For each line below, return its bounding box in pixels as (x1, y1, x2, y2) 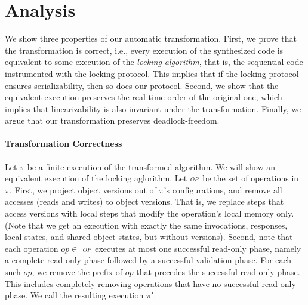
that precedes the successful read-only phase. (136, 266, 300, 278)
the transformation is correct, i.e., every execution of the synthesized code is (5, 44, 284, 56)
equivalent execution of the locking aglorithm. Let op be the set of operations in (5, 172, 299, 184)
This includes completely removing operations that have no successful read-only (5, 277, 296, 289)
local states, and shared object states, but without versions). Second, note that (5, 230, 293, 243)
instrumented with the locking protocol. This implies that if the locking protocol (5, 67, 299, 79)
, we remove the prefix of (32, 266, 123, 278)
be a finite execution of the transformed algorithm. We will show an (27, 160, 275, 172)
